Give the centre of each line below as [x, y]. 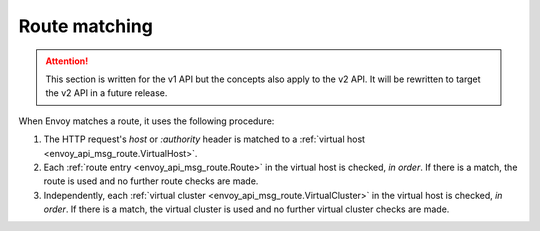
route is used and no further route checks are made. [151, 181]
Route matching [86, 26]
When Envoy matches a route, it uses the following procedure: [146, 121]
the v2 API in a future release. [106, 93]
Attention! [67, 61]
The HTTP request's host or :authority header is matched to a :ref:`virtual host [204, 139]
